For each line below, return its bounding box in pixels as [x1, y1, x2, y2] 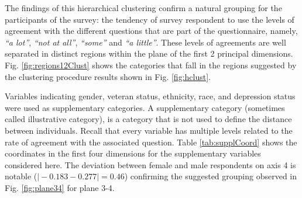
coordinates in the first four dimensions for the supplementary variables [5, 147, 261, 159]
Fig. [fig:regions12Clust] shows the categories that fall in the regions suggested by [5, 58, 297, 71]
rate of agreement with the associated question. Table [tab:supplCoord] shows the [5, 136, 297, 148]
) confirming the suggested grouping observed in [124, 170, 297, 182]
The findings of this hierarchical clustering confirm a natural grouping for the [5, 2, 282, 13]
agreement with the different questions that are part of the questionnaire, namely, [5, 25, 298, 37]
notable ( [5, 170, 37, 182]
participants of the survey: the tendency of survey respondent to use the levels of [5, 13, 294, 25]
